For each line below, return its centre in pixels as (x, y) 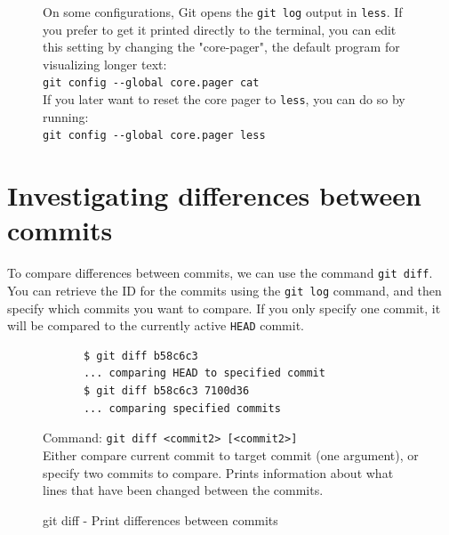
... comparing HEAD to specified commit (204, 373)
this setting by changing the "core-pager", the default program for (221, 47)
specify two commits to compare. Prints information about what (218, 472)
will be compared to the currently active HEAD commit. (156, 325)
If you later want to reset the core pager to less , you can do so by (224, 99)
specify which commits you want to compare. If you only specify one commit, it (224, 308)
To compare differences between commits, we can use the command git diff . (220, 273)
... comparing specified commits (182, 408)
